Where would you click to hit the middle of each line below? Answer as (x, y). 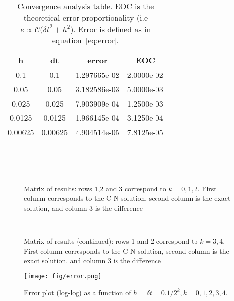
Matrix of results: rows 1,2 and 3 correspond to (95, 188)
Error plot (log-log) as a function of (78, 292)
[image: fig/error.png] (63, 276)
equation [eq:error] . (85, 40)
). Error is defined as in (111, 29)
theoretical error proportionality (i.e (86, 18)
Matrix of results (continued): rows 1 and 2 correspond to (111, 241)
